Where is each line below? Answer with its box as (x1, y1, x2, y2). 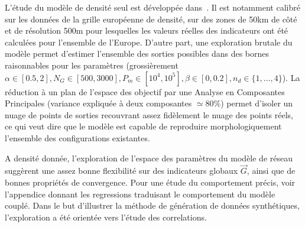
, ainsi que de (246, 164, 296, 177)
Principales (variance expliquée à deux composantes (5, 97, 192, 109)
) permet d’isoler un (220, 97, 293, 109)
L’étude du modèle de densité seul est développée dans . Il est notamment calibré (5, 1, 300, 13)
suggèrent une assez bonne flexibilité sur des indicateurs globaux (5, 164, 238, 177)
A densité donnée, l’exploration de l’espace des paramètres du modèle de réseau (5, 151, 293, 164)
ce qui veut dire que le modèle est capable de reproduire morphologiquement (5, 120, 282, 132)
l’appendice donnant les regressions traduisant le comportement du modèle (5, 187, 275, 200)
